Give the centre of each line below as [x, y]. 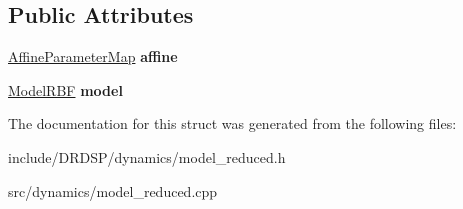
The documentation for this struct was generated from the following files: [232, 123]
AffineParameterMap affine [93, 56]
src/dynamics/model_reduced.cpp [113, 190]
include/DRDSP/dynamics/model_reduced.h [147, 156]
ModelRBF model [65, 89]
